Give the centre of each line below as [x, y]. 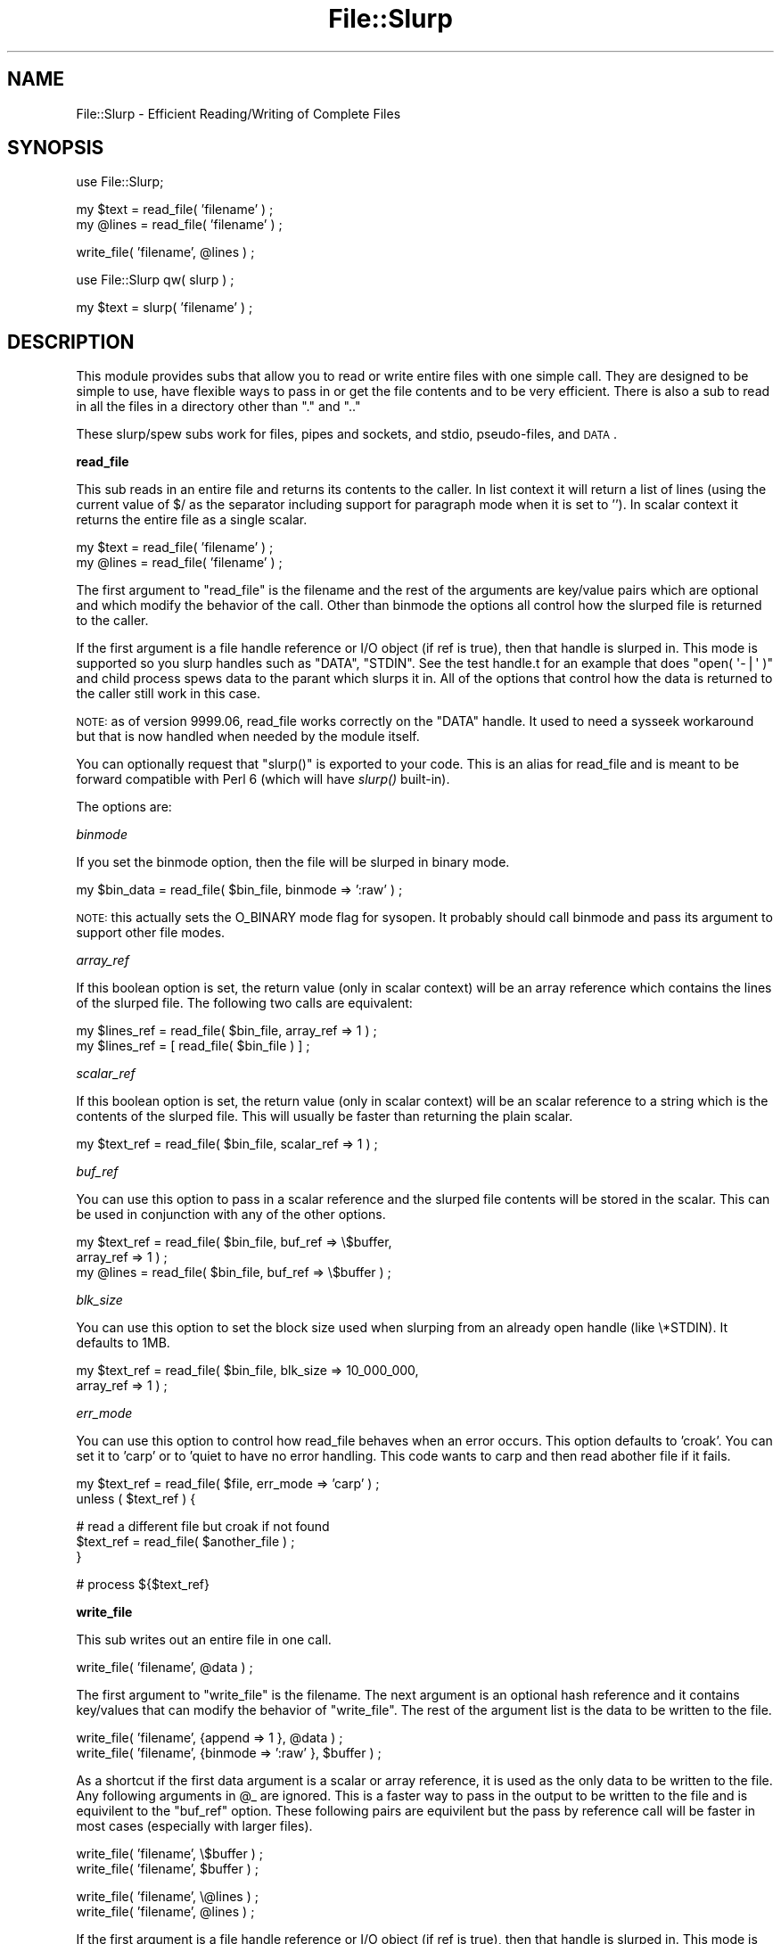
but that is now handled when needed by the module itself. [248, 737]
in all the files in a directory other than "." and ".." [218, 407]
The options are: [124, 807]
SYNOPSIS [56, 148]
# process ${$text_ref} [143, 1585]
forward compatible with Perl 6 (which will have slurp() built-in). [263, 779]
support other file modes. [151, 933]
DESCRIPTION [71, 342]
